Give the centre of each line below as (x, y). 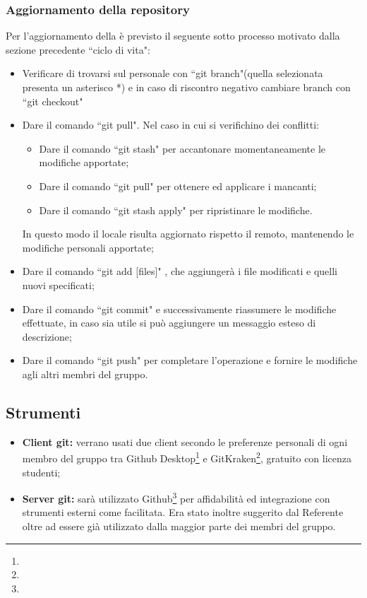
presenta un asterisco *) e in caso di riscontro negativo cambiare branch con (186, 87)
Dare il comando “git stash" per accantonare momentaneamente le (182, 148)
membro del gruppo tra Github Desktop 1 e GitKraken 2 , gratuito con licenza (187, 457)
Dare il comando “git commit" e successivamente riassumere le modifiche (179, 309)
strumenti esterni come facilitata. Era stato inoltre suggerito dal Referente (183, 512)
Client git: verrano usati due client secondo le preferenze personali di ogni (185, 441)
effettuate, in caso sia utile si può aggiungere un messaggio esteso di (169, 323)
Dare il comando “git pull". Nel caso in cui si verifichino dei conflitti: (171, 125)
